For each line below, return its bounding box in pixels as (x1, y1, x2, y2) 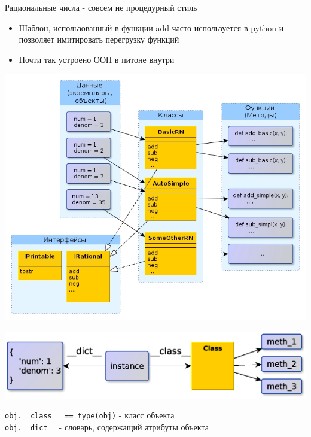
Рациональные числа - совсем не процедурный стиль (5, 1, 197, 13)
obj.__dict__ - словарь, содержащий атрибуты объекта (5, 421, 209, 433)
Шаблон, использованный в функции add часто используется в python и (19, 21, 284, 34)
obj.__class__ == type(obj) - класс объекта (5, 409, 175, 421)
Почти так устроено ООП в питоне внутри (19, 53, 175, 65)
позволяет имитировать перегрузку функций (19, 33, 179, 45)
